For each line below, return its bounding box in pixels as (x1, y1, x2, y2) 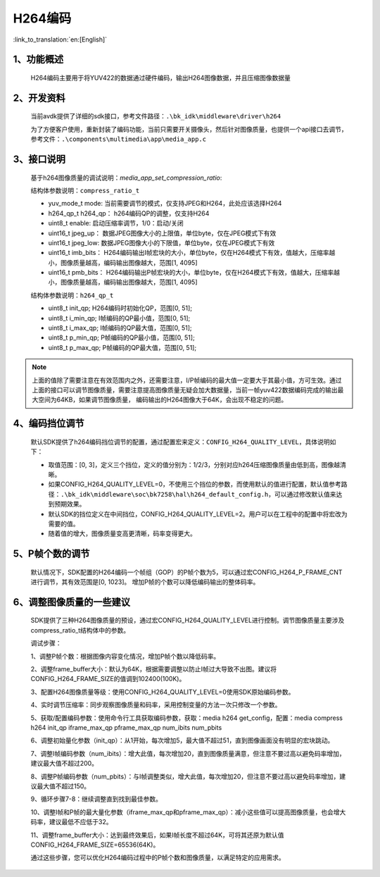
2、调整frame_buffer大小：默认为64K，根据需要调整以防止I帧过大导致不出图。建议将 (30, 665, 277, 673)
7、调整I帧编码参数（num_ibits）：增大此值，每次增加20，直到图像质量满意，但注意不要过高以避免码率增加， (30, 749, 346, 757)
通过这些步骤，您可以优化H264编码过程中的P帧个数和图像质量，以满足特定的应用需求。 (30, 853, 285, 862)
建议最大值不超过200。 (30, 759, 99, 768)
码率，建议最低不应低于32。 (30, 818, 113, 826)
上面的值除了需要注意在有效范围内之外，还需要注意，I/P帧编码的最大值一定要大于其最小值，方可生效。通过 (32, 375, 342, 384)
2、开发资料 (13, 92, 66, 104)
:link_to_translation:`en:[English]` (13, 35, 108, 44)
